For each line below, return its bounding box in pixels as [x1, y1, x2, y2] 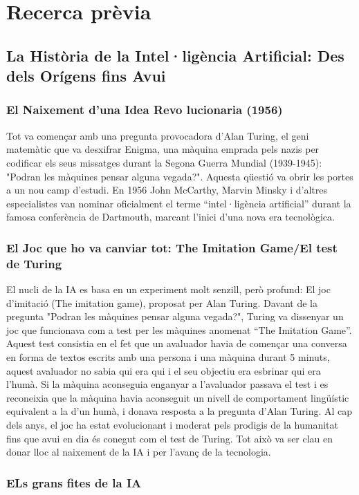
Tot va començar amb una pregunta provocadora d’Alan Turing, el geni [6, 128, 309, 142]
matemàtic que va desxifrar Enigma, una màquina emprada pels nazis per [6, 142, 320, 156]
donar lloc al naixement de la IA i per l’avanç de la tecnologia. [6, 445, 271, 459]
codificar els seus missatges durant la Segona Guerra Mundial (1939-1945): [6, 155, 322, 169]
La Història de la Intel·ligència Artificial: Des [6, 44, 344, 66]
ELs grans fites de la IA [6, 474, 142, 491]
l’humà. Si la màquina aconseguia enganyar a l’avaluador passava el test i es [6, 377, 329, 391]
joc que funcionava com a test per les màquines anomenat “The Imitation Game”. [6, 322, 352, 337]
